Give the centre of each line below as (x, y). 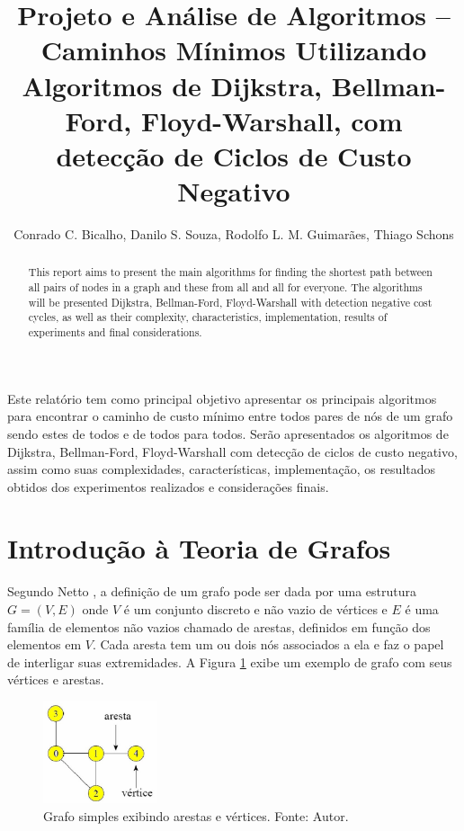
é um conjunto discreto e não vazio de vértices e (255, 609)
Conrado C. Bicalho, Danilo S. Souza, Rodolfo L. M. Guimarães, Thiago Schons (234, 234)
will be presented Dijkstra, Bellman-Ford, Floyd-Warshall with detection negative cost (230, 302)
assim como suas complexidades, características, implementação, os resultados (222, 469)
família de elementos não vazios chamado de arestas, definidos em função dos (219, 626)
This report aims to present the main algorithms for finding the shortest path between (230, 272)
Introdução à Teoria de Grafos (199, 548)
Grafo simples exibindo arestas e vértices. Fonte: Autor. (196, 815)
